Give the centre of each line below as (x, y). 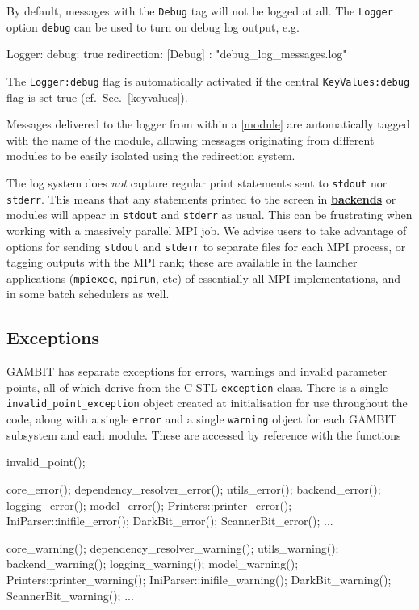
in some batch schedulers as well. (88, 294)
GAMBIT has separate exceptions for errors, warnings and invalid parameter (197, 371)
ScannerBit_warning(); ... (70, 595)
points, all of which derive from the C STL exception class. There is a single (197, 387)
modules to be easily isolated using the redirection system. (151, 156)
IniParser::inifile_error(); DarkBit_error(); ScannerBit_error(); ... (170, 521)
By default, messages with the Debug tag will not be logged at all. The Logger (200, 11)
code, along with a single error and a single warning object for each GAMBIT (202, 419)
